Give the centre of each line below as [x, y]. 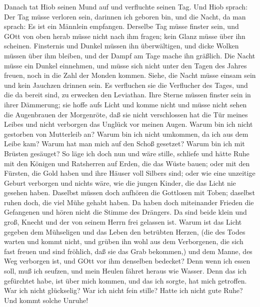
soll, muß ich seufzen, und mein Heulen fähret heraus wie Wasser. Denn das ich [125, 271]
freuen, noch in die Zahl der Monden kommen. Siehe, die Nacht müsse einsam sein [130, 75]
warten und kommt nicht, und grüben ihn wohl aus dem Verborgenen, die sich [124, 241]
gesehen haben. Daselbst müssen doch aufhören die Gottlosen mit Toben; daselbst [129, 192]
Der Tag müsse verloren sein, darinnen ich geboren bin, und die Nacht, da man [125, 16]
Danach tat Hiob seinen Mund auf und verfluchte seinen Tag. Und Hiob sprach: [126, 6]
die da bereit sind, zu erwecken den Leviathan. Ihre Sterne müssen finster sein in [127, 95]
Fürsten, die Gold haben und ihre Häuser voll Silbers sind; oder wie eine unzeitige [130, 173]
